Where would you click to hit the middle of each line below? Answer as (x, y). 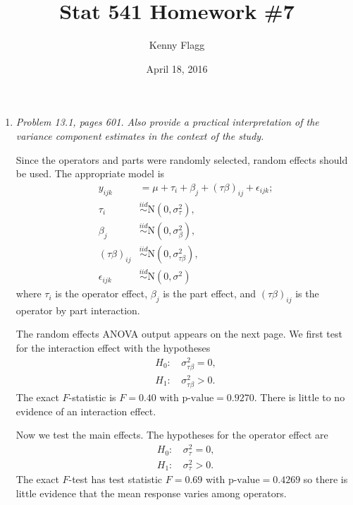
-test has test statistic (116, 479)
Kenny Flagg (177, 45)
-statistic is (92, 397)
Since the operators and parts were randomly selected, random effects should (182, 159)
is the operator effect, (101, 293)
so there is (326, 479)
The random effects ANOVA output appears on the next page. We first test (179, 334)
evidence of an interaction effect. (86, 411)
